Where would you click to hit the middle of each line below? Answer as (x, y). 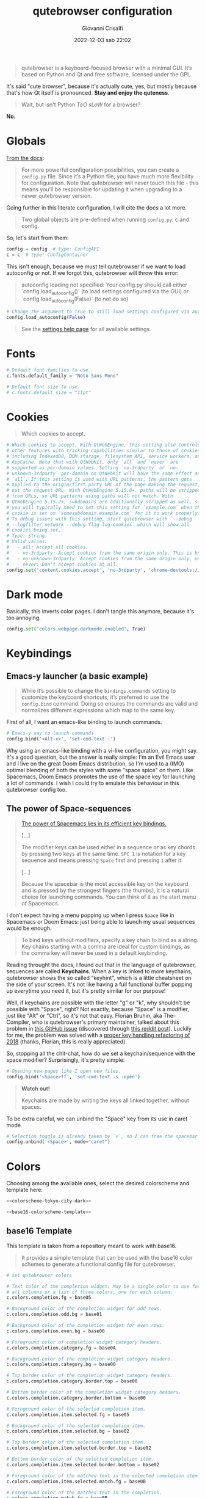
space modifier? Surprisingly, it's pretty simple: (66, 1060)
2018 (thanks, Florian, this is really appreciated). (67, 1041)
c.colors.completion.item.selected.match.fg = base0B (76, 1482)
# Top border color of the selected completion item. (76, 1442)
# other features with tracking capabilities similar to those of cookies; (105, 451)
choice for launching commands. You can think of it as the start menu (109, 897)
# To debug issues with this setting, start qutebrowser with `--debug (99, 519)
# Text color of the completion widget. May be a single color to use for (103, 1286)
